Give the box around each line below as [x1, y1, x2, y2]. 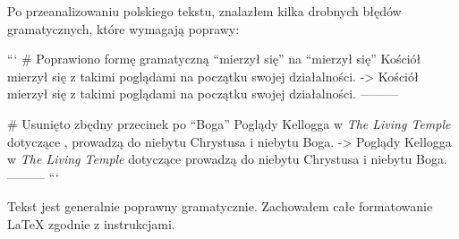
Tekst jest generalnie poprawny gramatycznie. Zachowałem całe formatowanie [7, 197, 433, 216]
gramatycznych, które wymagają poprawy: [7, 19, 240, 38]
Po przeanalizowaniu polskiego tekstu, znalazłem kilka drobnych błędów [7, 2, 402, 20]
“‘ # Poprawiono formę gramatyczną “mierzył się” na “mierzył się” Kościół [7, 49, 421, 68]
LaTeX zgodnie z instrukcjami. [7, 214, 175, 233]
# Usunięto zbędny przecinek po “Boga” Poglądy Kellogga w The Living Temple [7, 114, 451, 132]
